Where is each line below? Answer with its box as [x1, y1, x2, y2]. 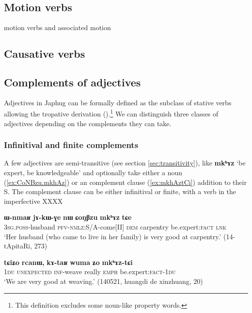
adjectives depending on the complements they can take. [4, 118, 172, 128]
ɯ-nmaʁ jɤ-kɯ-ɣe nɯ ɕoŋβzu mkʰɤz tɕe [4, 212, 132, 222]
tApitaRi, [4, 241, 32, 251]
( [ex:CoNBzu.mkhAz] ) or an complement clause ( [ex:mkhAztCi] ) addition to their [4, 177, 247, 187]
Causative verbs [4, 46, 85, 61]
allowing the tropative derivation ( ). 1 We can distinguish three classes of [4, 107, 219, 119]
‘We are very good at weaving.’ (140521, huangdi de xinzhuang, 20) [4, 276, 203, 286]
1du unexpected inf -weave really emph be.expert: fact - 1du [4, 266, 176, 277]
